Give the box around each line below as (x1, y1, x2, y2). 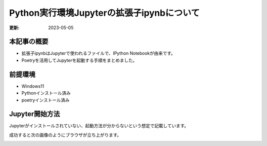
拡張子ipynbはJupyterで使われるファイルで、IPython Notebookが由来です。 (21, 50, 176, 56)
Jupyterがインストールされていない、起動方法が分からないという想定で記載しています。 (9, 123, 189, 129)
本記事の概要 (9, 37, 48, 46)
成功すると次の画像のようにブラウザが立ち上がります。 (9, 132, 122, 138)
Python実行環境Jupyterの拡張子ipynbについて (9, 7, 200, 18)
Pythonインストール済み (21, 90, 71, 96)
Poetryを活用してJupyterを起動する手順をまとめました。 (21, 57, 137, 63)
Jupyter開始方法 (9, 110, 60, 118)
